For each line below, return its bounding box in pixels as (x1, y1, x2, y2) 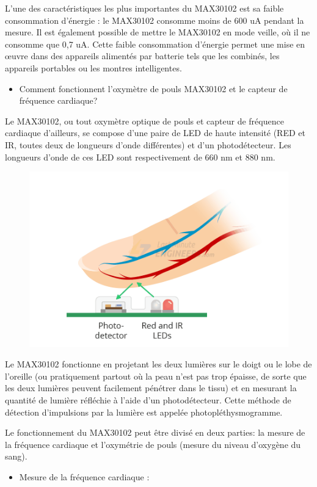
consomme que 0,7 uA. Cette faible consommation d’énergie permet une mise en (5, 37, 305, 50)
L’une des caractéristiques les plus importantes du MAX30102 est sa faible (5, 2, 284, 14)
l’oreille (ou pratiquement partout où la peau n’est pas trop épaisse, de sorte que (5, 369, 307, 382)
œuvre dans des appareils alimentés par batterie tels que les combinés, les (5, 49, 280, 62)
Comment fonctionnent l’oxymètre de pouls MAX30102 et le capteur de (19, 82, 288, 95)
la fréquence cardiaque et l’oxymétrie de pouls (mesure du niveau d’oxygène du (5, 438, 301, 450)
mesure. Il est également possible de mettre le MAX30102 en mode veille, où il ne (5, 26, 310, 38)
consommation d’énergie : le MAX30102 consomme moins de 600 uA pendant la (5, 13, 304, 26)
